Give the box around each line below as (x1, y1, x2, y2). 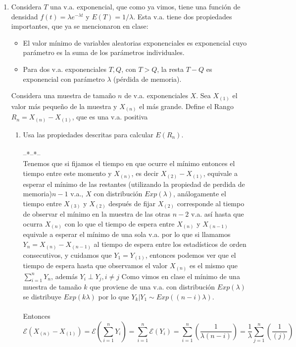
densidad (11, 11, 38, 21)
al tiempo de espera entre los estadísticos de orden (94, 239, 247, 249)
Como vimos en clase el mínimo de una (121, 271, 240, 281)
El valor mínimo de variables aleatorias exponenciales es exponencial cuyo (23, 37, 247, 48)
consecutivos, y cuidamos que (23, 249, 112, 260)
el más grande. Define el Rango (139, 101, 234, 111)
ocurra (23, 218, 43, 229)
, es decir (131, 168, 159, 178)
